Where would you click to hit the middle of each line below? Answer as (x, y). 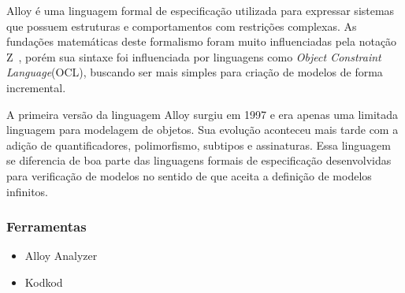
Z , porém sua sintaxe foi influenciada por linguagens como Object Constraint (194, 56)
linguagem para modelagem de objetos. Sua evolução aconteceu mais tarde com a (202, 130)
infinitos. (27, 191)
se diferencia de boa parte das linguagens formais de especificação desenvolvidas (199, 160)
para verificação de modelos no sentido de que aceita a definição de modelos (189, 175)
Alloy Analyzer (61, 256)
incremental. (36, 87)
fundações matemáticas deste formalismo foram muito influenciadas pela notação (202, 41)
